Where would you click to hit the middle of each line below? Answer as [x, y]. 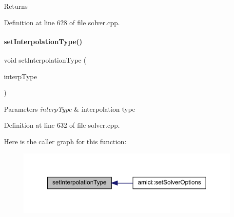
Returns [16, 6]
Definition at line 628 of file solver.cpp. [62, 22]
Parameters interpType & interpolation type [70, 108]
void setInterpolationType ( [45, 59]
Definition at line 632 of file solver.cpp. [62, 125]
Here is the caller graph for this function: [65, 141]
